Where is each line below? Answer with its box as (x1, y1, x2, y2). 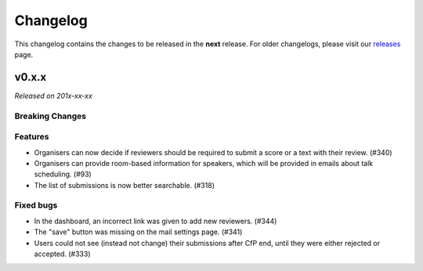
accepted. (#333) (34, 249, 91, 258)
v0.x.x (14, 70, 47, 84)
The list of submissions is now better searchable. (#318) (34, 180, 215, 190)
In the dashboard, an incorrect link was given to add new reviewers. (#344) (34, 216, 277, 226)
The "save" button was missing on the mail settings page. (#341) (34, 227, 243, 237)
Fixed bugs (14, 200, 58, 211)
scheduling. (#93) (34, 169, 92, 179)
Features (14, 132, 49, 143)
